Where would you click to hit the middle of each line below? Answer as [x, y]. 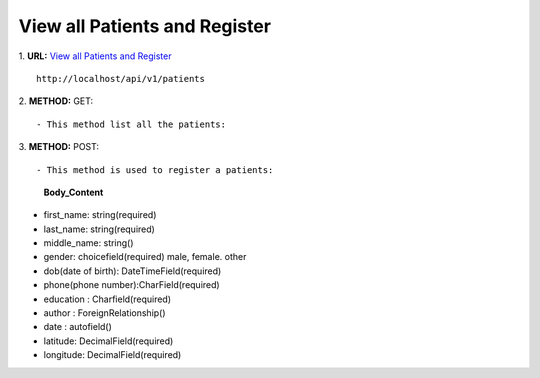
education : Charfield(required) [107, 299]
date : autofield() [77, 327]
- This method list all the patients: [131, 124]
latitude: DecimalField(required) [108, 341]
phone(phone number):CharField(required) [131, 285]
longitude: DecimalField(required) [112, 355]
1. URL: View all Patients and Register [95, 56]
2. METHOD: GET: [56, 101]
